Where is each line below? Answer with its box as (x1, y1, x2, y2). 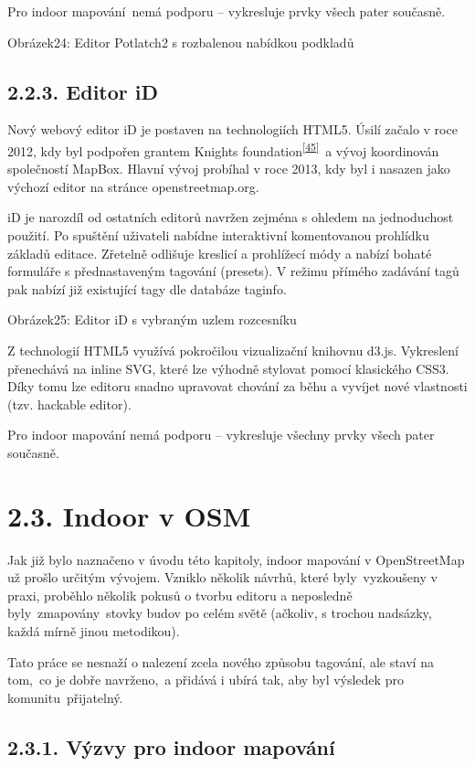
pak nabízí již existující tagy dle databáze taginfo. (7, 279, 287, 298)
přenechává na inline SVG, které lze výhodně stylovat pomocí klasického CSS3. (7, 358, 449, 378)
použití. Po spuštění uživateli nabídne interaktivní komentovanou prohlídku (7, 226, 429, 245)
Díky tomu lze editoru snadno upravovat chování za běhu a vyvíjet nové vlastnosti (7, 377, 468, 396)
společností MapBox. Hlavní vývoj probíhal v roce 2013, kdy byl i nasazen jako (7, 159, 450, 178)
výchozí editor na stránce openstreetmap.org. (7, 176, 259, 196)
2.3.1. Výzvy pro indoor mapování (7, 732, 335, 761)
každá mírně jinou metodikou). (7, 622, 180, 641)
